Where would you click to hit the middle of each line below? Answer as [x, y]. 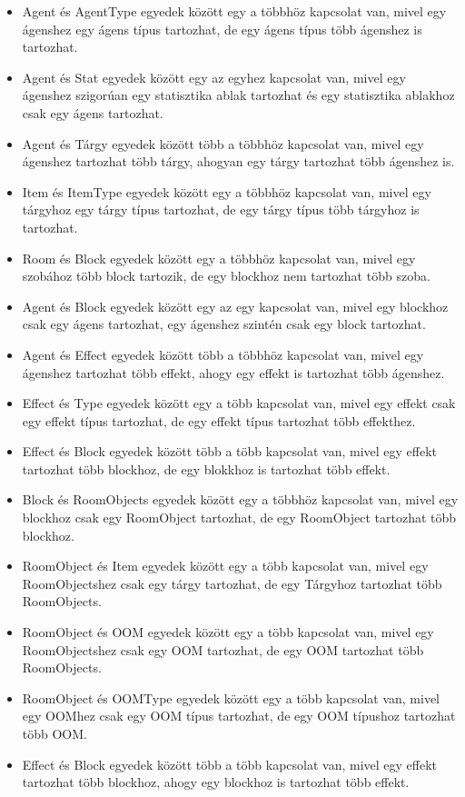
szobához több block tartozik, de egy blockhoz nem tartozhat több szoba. [226, 276]
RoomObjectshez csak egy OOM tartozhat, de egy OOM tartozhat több [223, 649]
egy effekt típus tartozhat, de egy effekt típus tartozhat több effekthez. [219, 420]
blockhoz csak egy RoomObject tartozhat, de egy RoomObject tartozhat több [239, 518]
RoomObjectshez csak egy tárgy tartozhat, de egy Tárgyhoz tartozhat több [232, 583]
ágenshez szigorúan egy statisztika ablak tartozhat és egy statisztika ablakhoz [238, 95]
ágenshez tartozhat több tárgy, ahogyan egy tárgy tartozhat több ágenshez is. [238, 161]
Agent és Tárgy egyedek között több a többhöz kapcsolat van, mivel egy [223, 143]
